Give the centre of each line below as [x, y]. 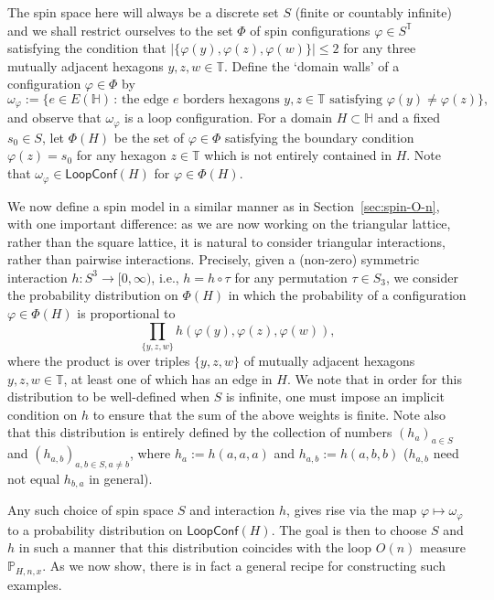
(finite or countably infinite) [373, 12]
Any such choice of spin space [91, 510]
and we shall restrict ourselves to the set [120, 30]
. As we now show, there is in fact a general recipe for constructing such [244, 566]
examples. [35, 584]
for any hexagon [121, 155]
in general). [121, 478]
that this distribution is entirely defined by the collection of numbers [200, 432]
